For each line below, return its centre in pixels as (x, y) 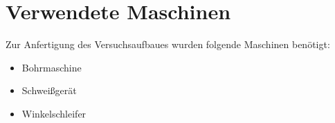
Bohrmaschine (52, 67)
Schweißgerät (49, 90)
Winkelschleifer (54, 113)
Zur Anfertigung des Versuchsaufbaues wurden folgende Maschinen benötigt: (168, 44)
